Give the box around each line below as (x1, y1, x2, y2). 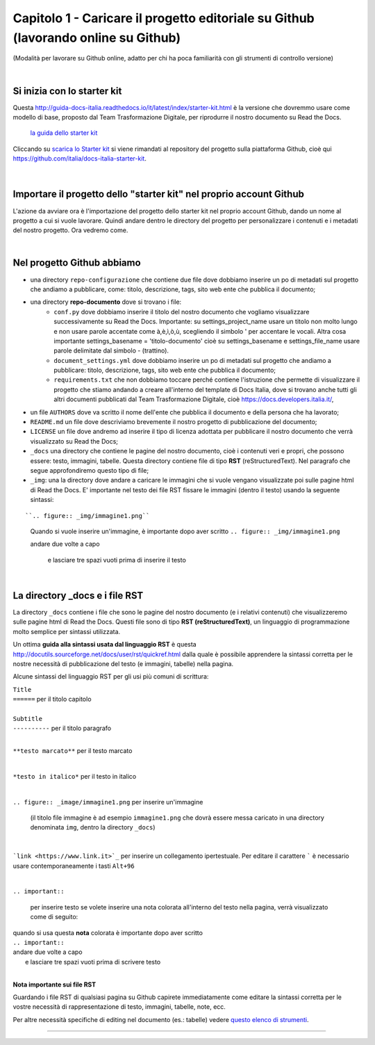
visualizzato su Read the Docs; (30, 437, 118, 445)
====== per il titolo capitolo (12, 695, 92, 704)
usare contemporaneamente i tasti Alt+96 (12, 861, 135, 870)
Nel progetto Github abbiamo (12, 257, 142, 269)
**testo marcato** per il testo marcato (12, 747, 133, 755)
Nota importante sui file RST (12, 980, 97, 989)
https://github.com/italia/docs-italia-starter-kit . (12, 154, 147, 163)
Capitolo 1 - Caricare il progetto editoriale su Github (12, 10, 315, 26)
